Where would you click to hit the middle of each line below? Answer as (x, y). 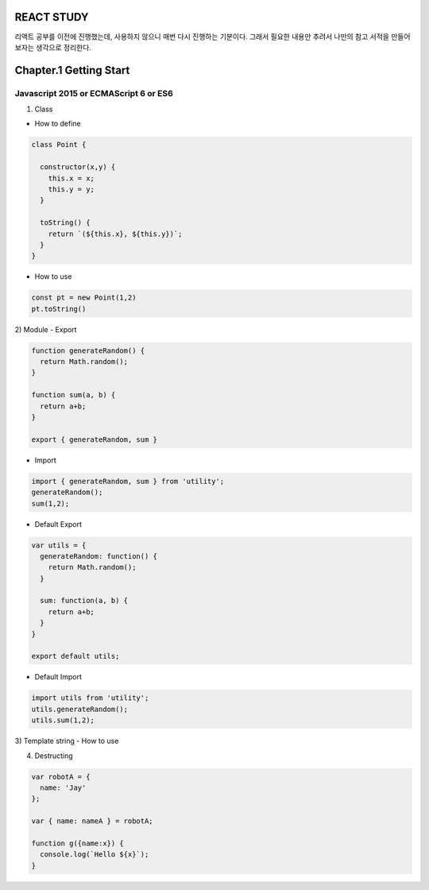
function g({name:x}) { (78, 843)
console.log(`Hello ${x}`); (95, 855)
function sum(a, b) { (73, 395)
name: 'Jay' (63, 787)
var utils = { (59, 545)
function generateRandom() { (88, 350)
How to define (58, 124)
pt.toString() (59, 309)
